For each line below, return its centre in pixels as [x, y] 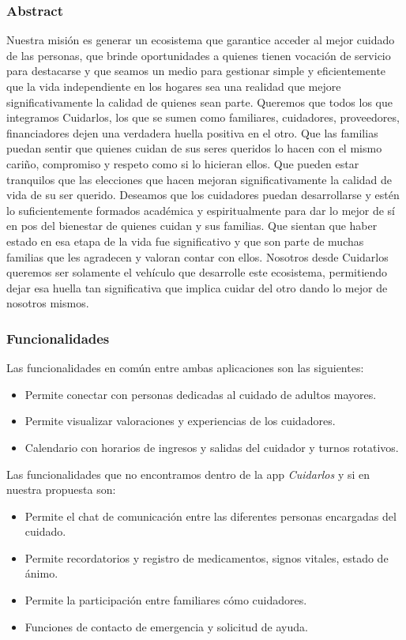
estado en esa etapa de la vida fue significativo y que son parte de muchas [185, 241]
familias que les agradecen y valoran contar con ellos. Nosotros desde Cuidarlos [197, 256]
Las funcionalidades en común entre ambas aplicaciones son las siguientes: [185, 368]
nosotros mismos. [48, 303]
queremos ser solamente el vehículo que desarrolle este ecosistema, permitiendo [197, 272]
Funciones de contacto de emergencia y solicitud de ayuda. [166, 626]
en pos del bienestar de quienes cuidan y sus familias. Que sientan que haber [192, 226]
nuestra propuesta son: [61, 489]
